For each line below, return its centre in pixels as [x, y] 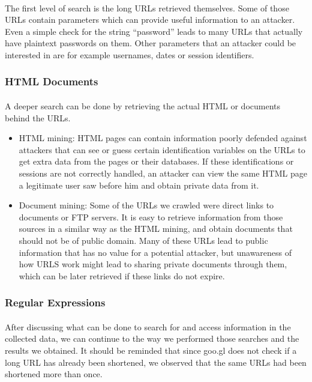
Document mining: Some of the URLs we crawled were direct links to [146, 205]
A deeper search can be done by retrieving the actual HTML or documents [143, 106]
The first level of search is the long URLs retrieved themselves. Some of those [147, 8]
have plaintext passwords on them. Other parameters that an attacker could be [151, 43]
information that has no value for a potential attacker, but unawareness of [155, 252]
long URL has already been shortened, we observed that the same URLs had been [156, 362]
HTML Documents [52, 81]
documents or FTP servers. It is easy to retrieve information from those [151, 217]
